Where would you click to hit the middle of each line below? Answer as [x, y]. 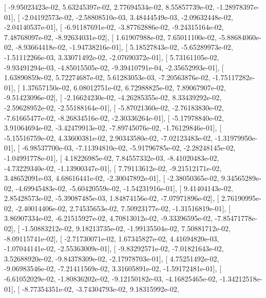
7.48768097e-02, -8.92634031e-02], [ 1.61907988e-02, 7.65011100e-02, [110, 37]
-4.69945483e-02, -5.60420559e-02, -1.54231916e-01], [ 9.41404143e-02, [124, 188]
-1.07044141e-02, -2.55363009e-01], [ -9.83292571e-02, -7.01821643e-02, [114, 248]
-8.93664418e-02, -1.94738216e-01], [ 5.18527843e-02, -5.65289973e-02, [124, 47]
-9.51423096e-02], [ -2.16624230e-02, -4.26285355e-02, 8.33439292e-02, [113, 97]
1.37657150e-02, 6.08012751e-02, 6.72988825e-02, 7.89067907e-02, [124, 87]
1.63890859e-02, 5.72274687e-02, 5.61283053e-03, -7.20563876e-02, [107, 77]
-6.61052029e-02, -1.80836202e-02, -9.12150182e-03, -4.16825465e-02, [111, 279]
